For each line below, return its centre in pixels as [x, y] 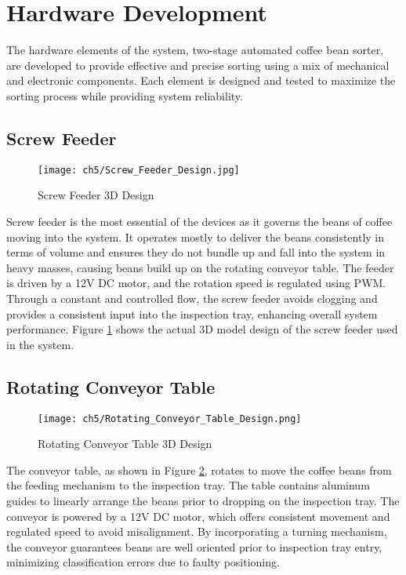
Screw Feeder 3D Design [96, 195]
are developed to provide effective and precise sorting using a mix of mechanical [198, 65]
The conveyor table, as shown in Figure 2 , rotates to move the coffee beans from [199, 469]
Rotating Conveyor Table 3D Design [125, 444]
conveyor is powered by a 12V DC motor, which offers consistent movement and [198, 516]
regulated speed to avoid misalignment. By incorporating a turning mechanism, [197, 531]
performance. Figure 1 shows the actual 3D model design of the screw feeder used [202, 329]
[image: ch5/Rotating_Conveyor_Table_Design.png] [170, 419]
